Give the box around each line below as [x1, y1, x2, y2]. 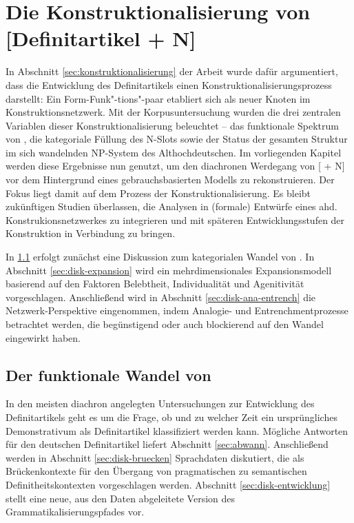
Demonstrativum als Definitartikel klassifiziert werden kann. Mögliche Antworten [6, 423, 348, 438]
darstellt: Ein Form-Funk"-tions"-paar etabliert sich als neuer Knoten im [6, 91, 311, 105]
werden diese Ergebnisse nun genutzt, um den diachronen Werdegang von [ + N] [6, 158, 345, 173]
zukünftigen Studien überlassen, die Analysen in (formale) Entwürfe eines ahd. [6, 199, 337, 214]
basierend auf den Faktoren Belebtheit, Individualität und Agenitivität [6, 276, 304, 291]
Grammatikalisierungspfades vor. [6, 504, 145, 519]
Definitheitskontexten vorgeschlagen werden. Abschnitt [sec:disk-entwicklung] [6, 477, 331, 491]
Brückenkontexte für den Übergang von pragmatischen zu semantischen [6, 464, 307, 478]
